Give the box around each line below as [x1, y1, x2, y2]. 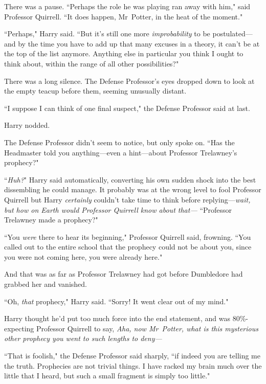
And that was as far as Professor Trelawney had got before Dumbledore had [4, 268, 243, 279]
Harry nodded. [4, 120, 50, 130]
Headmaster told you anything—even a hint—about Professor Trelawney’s [4, 147, 237, 157]
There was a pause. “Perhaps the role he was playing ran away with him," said [4, 1, 251, 11]
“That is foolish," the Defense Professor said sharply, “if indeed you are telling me [4, 350, 260, 361]
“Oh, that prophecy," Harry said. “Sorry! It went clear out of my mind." [4, 296, 229, 306]
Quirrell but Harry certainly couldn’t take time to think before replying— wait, [4, 194, 251, 205]
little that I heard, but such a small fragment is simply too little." [4, 370, 210, 381]
